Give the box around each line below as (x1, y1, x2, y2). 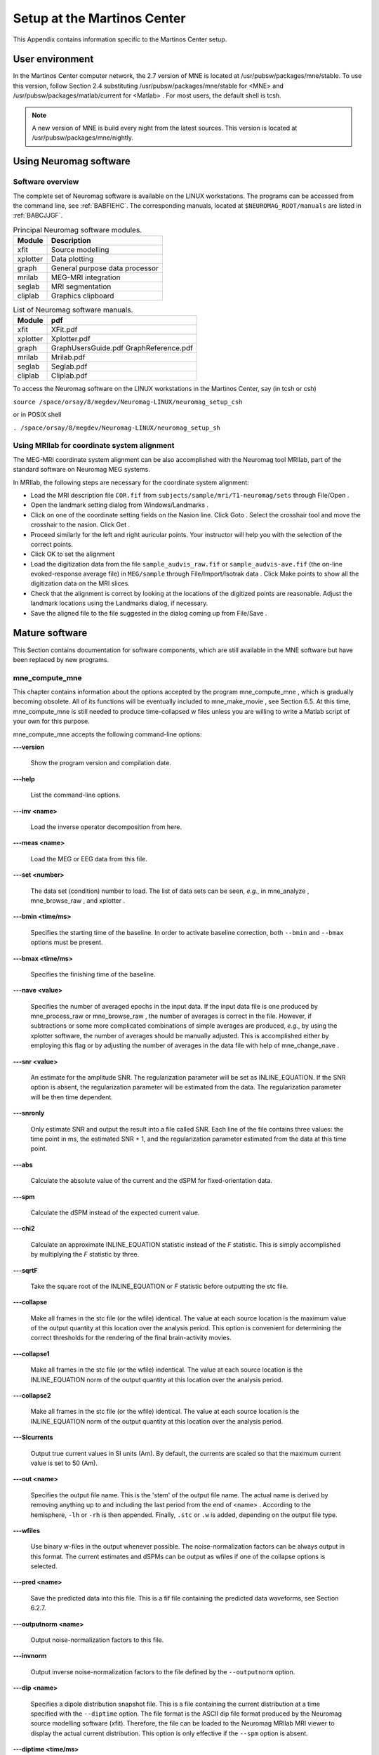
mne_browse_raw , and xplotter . (30, 896, 126, 905)
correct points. (30, 540, 74, 548)
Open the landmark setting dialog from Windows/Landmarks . (30, 501, 209, 509)
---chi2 (13, 1224, 35, 1233)
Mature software (13, 627, 88, 639)
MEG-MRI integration (51, 272, 121, 282)
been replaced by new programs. (13, 655, 109, 663)
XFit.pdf (51, 325, 78, 335)
